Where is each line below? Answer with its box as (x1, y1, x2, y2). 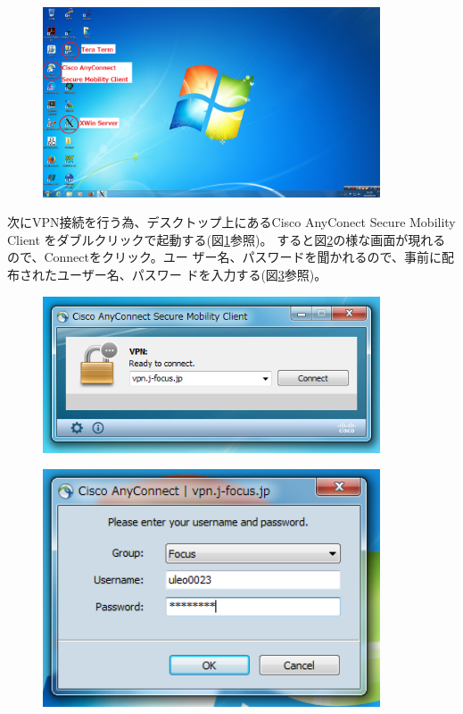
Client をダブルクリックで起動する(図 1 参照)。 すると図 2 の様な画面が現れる (7, 230, 446, 248)
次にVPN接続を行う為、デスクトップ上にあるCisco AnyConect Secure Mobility (7, 213, 456, 231)
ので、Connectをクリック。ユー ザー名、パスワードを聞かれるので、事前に (7, 248, 442, 266)
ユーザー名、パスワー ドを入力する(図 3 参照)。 (56, 265, 327, 283)
